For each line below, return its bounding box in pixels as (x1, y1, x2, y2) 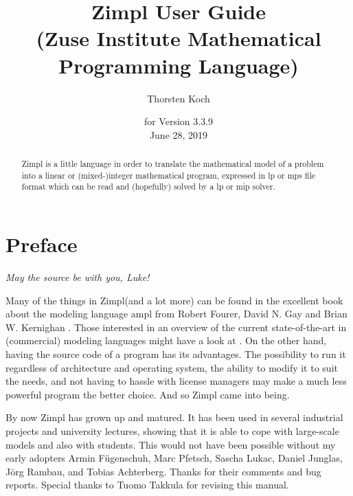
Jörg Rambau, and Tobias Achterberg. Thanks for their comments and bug (5, 464, 321, 478)
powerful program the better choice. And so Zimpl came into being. (5, 387, 290, 401)
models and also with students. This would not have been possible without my (5, 437, 336, 451)
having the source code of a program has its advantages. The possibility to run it (5, 346, 346, 361)
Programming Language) (58, 51, 299, 79)
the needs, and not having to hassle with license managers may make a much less (5, 374, 347, 388)
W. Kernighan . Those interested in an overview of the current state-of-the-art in (5, 319, 347, 334)
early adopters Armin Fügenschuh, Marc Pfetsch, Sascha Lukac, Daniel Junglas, (5, 451, 343, 465)
